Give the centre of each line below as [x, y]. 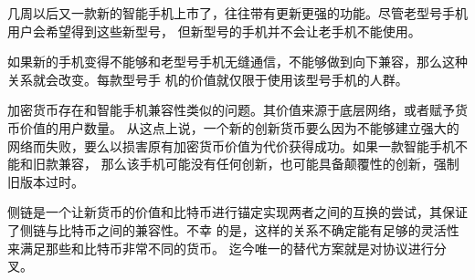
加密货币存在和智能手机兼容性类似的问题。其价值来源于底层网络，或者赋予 [231, 110]
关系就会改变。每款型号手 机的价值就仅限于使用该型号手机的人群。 [208, 79]
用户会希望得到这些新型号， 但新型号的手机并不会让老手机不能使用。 [214, 31]
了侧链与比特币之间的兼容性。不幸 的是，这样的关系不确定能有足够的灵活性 [233, 229]
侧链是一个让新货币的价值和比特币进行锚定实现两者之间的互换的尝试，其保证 [237, 212]
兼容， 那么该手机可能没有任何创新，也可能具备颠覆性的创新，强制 [259, 164]
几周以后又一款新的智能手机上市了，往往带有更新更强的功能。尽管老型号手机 [237, 13]
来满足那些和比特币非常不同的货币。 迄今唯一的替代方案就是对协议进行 [221, 248]
